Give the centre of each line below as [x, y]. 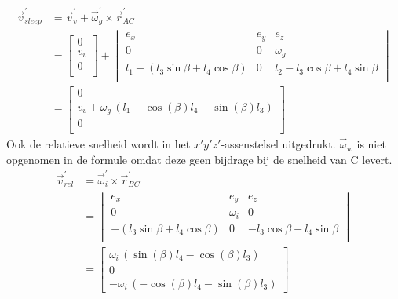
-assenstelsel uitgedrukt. [278, 144]
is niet [371, 144]
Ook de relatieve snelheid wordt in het [99, 144]
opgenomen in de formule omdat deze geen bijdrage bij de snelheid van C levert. [199, 159]
